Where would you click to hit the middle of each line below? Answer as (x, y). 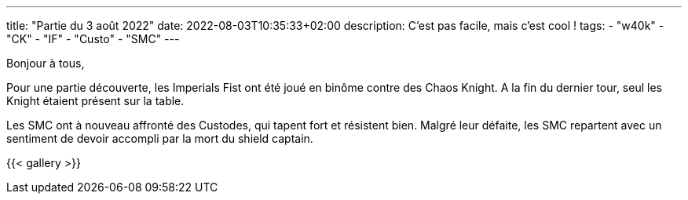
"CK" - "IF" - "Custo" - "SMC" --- (93, 39)
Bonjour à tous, (46, 63)
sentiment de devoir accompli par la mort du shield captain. (160, 138)
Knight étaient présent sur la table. (95, 101)
